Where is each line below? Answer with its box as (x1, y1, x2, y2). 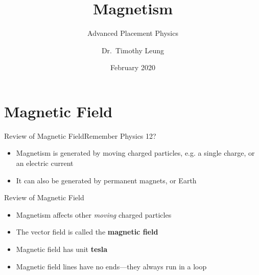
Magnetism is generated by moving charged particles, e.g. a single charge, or (16, 147, 255, 158)
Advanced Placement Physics (87, 28, 178, 38)
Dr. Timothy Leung (101, 45, 164, 55)
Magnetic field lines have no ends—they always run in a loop (16, 261, 207, 271)
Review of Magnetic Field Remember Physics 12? (4, 130, 156, 141)
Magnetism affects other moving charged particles (16, 209, 172, 220)
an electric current (16, 158, 74, 168)
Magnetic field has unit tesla (16, 244, 108, 254)
